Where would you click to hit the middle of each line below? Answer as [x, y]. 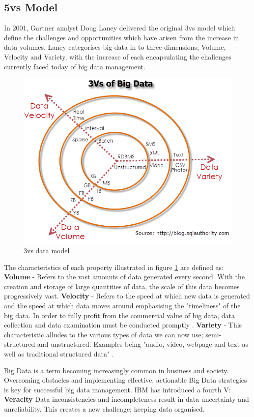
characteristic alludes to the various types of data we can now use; [104, 334]
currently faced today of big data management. [75, 66]
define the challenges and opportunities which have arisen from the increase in [122, 37]
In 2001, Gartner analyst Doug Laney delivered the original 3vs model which [120, 28]
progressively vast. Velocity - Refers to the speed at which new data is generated [127, 296]
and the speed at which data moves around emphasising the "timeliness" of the [122, 305]
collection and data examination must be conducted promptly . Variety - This [123, 325]
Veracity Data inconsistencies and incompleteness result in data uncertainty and [127, 399]
